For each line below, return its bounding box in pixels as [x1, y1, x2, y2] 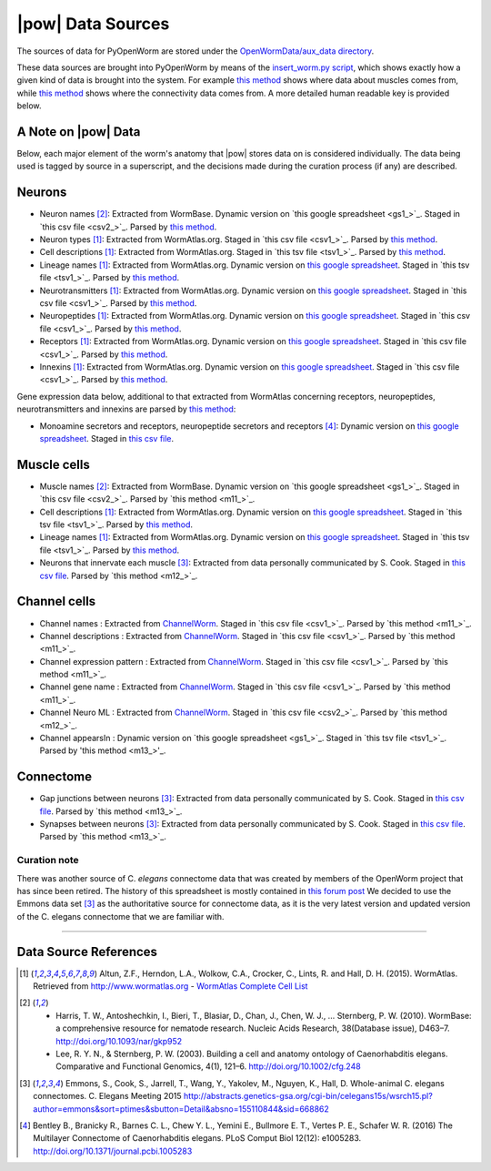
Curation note [16, 854, 79, 867]
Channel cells [16, 594, 96, 609]
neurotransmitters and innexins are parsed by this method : [16, 403, 236, 414]
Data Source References [16, 943, 158, 960]
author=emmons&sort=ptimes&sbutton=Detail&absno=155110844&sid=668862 [33, 1103, 329, 1115]
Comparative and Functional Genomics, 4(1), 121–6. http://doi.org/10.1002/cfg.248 [55, 1061, 361, 1072]
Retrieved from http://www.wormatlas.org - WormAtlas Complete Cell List [33, 981, 308, 992]
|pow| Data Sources [16, 14, 170, 34]
